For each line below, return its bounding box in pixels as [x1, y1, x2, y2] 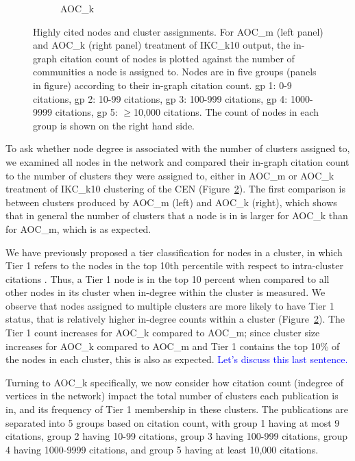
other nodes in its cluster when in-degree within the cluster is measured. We [5, 285, 326, 299]
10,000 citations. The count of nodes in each [134, 105, 319, 119]
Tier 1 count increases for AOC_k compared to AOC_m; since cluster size [5, 325, 320, 340]
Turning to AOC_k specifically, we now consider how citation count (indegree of [5, 375, 343, 389]
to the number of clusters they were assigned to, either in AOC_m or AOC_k [5, 168, 334, 182]
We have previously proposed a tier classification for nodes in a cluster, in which [5, 245, 343, 259]
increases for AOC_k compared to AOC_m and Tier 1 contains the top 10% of [5, 338, 340, 353]
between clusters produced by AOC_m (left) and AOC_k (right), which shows [5, 195, 337, 209]
